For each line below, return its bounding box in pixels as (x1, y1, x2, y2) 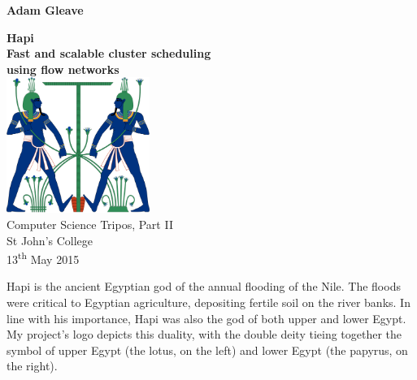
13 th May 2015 (7, 248, 80, 267)
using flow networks (7, 60, 119, 77)
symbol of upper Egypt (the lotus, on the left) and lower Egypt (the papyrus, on (7, 341, 408, 358)
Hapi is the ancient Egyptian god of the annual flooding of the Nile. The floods (7, 278, 401, 295)
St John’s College (7, 231, 93, 248)
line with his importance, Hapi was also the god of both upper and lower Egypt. (7, 309, 406, 326)
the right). (7, 357, 58, 374)
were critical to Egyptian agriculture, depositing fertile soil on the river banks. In (7, 294, 410, 311)
